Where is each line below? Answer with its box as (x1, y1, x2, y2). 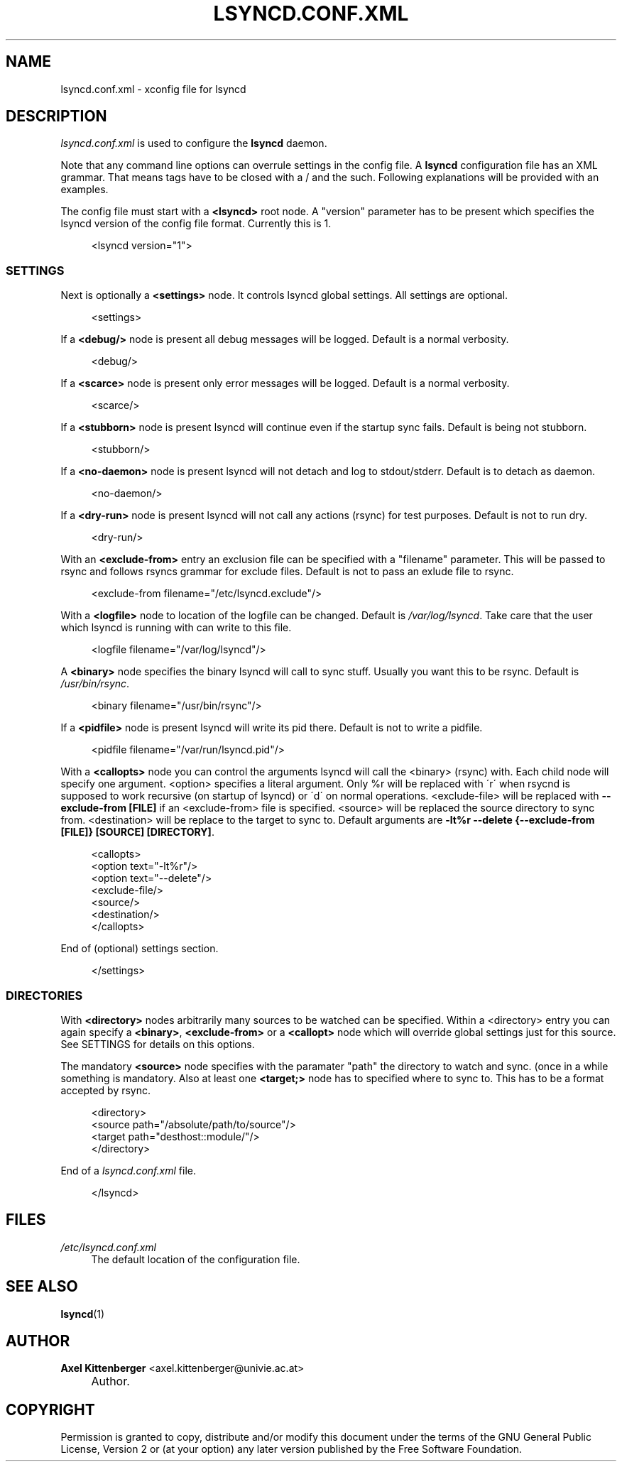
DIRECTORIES (6, 988, 83, 1003)
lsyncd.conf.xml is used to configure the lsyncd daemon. (60, 137, 327, 150)
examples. (60, 183, 109, 196)
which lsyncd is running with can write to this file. (60, 621, 292, 634)
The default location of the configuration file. (91, 1253, 300, 1265)
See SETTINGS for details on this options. (60, 1037, 255, 1050)
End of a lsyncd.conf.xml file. (60, 1164, 196, 1177)
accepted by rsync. (60, 1084, 151, 1096)
